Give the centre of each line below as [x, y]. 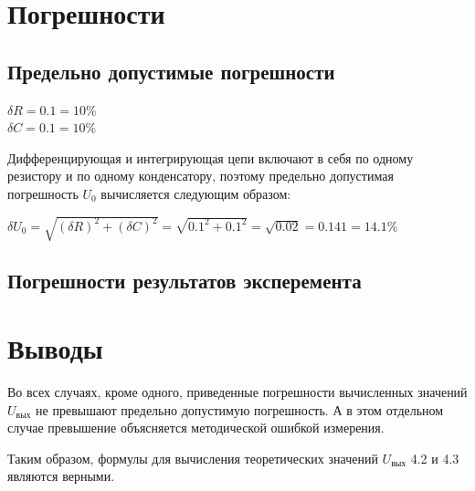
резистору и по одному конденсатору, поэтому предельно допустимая [201, 176]
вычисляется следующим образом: [196, 193]
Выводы [55, 348]
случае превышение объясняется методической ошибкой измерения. [196, 428]
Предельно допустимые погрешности [171, 71]
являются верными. [61, 476]
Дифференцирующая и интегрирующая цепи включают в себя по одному [211, 157]
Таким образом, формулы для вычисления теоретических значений [193, 458]
